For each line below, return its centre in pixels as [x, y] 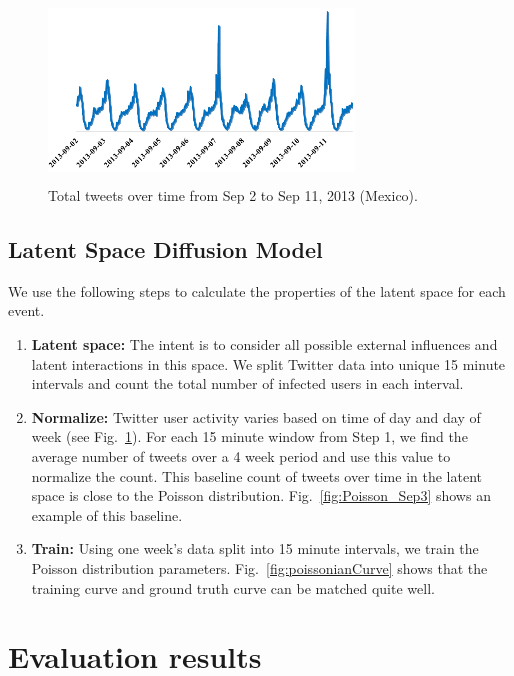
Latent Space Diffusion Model [165, 248]
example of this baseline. [107, 514]
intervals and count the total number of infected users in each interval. [247, 383]
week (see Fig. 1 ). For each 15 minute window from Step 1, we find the [249, 436]
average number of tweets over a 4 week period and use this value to [241, 455]
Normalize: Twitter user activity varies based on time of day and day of [256, 416]
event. [26, 310]
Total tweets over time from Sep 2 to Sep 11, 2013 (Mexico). [233, 194]
